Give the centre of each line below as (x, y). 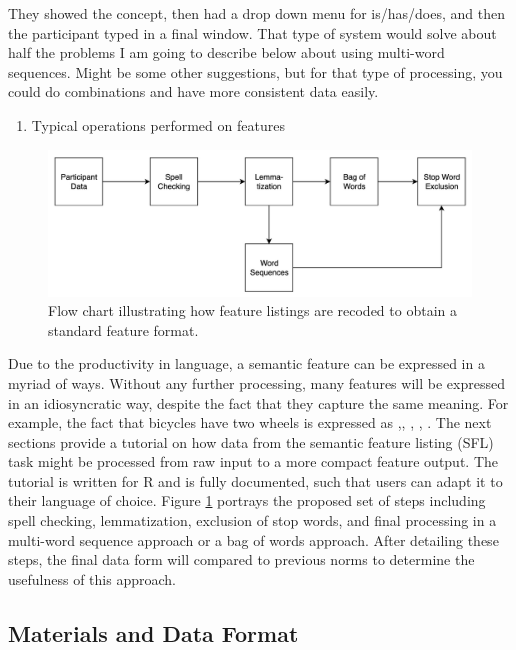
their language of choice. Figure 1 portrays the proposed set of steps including (247, 500)
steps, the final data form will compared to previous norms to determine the (241, 559)
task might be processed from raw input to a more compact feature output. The (253, 461)
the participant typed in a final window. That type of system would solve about (252, 32)
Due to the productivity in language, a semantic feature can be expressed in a (246, 363)
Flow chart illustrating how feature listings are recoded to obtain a (252, 310)
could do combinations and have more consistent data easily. (193, 91)
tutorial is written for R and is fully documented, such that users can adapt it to (255, 480)
